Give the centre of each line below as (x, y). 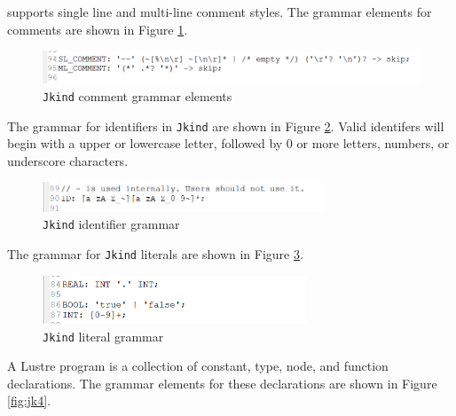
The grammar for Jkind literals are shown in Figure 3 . (155, 253)
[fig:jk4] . (29, 400)
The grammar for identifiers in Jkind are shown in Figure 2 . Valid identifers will (226, 126)
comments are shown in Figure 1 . (98, 29)
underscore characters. (68, 160)
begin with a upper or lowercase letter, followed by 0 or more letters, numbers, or (228, 143)
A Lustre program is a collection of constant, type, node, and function (198, 366)
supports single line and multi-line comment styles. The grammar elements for (220, 12)
